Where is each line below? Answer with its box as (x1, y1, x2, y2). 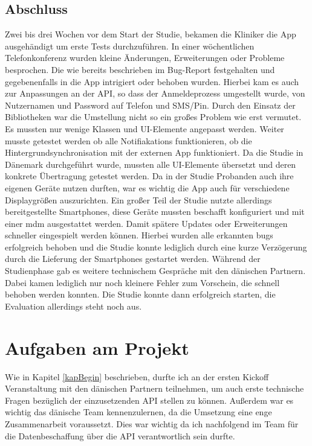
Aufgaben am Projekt (5, 335, 189, 360)
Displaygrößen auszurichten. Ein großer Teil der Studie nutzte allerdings (5, 193, 272, 206)
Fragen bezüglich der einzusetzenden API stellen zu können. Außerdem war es (5, 393, 294, 406)
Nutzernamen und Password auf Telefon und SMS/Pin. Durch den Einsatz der (5, 98, 296, 111)
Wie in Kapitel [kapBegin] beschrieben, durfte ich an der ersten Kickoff (5, 370, 269, 383)
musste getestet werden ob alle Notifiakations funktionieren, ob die (5, 134, 252, 147)
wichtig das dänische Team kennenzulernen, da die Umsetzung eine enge (5, 406, 272, 418)
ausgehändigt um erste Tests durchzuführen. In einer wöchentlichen (5, 39, 255, 52)
